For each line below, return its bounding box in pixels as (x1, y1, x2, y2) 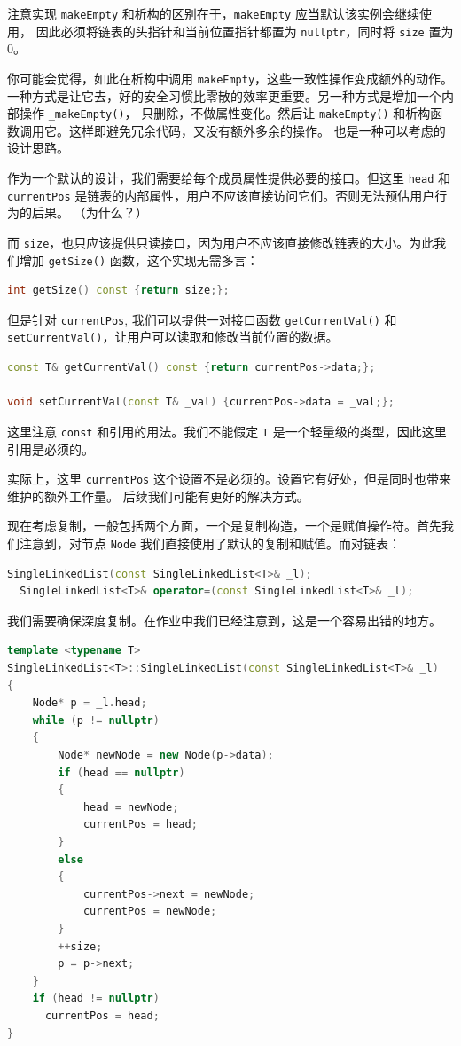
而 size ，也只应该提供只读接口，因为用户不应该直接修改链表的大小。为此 (7, 232, 434, 251)
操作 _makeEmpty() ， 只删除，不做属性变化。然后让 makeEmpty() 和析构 (19, 104, 431, 122)
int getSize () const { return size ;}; (7, 284, 230, 297)
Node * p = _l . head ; (32, 696, 147, 710)
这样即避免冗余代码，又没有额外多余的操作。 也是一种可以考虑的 (68, 121, 446, 139)
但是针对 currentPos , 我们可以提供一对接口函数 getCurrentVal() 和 (7, 310, 397, 328)
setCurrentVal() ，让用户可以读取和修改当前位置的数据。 (7, 327, 339, 346)
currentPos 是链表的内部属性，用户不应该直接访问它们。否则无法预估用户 (7, 185, 435, 204)
